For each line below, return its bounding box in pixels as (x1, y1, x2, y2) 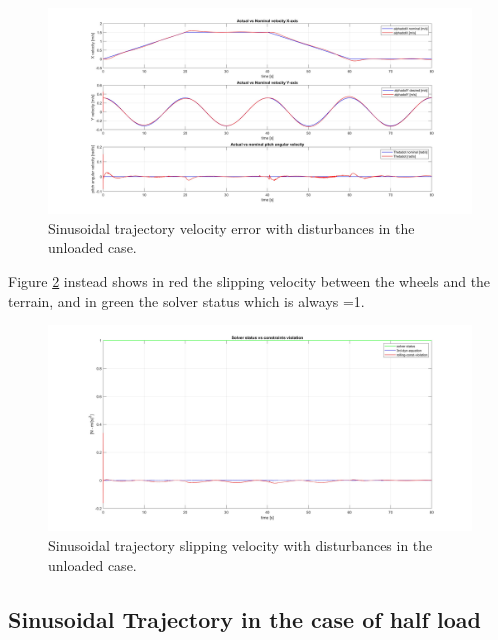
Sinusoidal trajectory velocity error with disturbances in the (48, 217, 415, 238)
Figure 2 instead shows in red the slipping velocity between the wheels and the (8, 270, 491, 291)
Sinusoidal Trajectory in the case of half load (8, 603, 481, 634)
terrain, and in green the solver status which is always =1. (8, 290, 365, 311)
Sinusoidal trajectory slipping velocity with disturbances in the (48, 534, 433, 555)
